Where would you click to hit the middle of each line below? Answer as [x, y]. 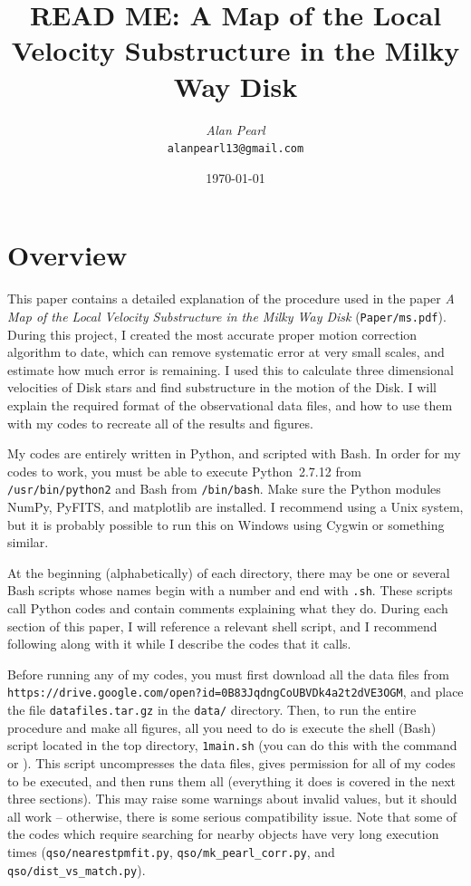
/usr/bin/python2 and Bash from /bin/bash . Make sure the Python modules [224, 489]
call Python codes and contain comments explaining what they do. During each [228, 607]
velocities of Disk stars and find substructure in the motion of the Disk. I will [222, 387]
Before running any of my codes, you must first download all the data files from [228, 674]
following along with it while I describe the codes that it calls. [179, 644]
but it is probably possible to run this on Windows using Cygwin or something [226, 524]
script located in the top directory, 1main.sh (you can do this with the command [232, 745]
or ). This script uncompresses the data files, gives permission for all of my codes [231, 762]
